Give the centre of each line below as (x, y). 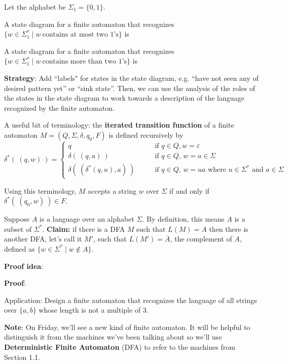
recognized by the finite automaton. (59, 108)
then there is (229, 229)
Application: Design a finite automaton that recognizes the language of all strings (131, 300)
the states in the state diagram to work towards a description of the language (124, 98)
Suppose (17, 219)
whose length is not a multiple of (90, 310)
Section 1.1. (22, 357)
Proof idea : (24, 266)
